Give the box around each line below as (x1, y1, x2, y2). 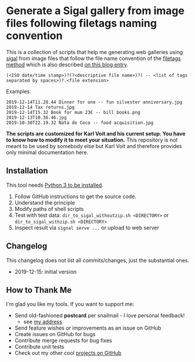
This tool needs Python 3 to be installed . (6, 181, 104, 189)
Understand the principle (14, 199, 75, 206)
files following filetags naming (6, 16, 157, 30)
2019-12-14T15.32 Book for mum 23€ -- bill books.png (6, 109, 141, 115)
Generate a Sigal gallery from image (6, 4, 185, 18)
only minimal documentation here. (6, 149, 89, 156)
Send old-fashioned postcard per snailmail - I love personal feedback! (14, 312, 185, 319)
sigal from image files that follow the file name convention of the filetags (6, 55, 181, 62)
